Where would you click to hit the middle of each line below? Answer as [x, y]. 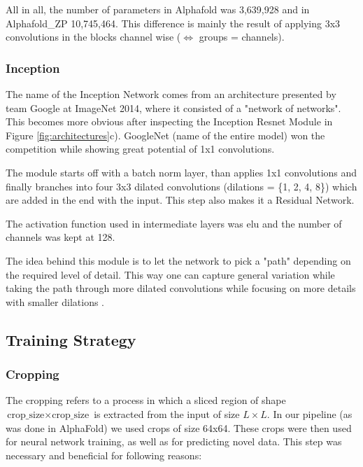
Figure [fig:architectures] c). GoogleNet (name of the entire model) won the [165, 135]
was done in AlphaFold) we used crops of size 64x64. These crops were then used [179, 427]
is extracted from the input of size [167, 413]
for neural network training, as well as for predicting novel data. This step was [174, 441]
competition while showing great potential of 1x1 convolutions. [140, 149]
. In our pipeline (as [309, 413]
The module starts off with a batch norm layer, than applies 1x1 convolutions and [181, 172]
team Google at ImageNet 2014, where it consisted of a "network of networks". [173, 107]
